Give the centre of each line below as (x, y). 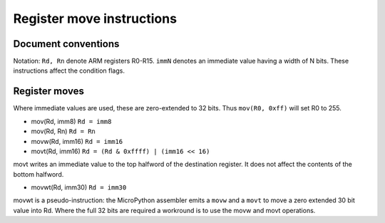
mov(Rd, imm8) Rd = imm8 (71, 121)
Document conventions (66, 44)
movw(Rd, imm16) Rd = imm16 (77, 141)
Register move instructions (95, 19)
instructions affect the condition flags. (69, 71)
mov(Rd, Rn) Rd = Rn (63, 131)
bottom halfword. (38, 174)
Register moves (49, 92)
